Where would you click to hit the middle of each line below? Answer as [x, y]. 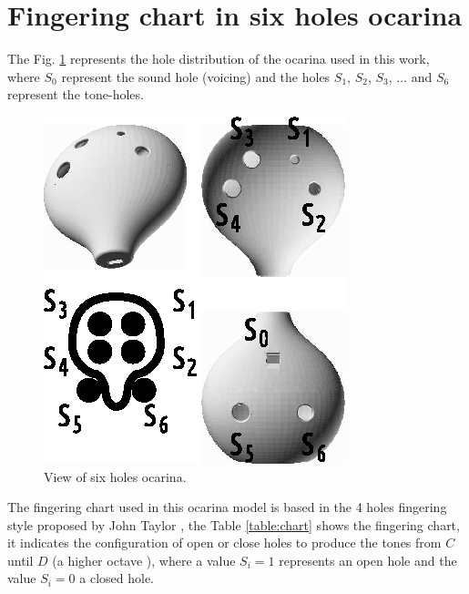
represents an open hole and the [368, 560]
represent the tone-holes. [76, 94]
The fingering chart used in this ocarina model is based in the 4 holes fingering [227, 507]
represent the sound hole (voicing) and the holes [196, 76]
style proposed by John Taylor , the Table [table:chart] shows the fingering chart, [234, 524]
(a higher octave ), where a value [144, 560]
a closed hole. [117, 578]
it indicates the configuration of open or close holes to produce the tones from [224, 543]
